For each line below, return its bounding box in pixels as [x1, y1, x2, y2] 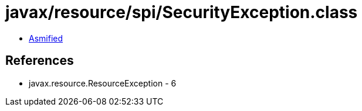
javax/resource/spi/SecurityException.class [5, 2, 358, 22]
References [5, 53, 74, 68]
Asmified [29, 33, 63, 43]
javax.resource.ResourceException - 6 [29, 78, 177, 88]
